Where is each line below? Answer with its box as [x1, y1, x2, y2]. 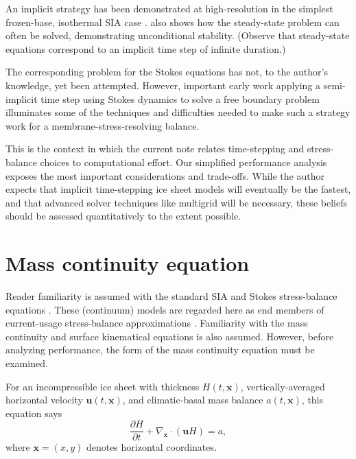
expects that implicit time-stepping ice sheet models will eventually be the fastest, [5, 182, 351, 196]
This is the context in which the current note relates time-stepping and [5, 141, 305, 156]
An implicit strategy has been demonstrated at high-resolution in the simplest [5, 1, 333, 15]
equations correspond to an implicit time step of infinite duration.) [5, 41, 286, 56]
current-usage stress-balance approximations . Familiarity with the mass [5, 316, 308, 330]
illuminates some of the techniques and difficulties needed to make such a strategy [5, 105, 351, 119]
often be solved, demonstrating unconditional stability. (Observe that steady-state [5, 28, 350, 43]
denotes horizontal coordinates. [86, 440, 217, 454]
